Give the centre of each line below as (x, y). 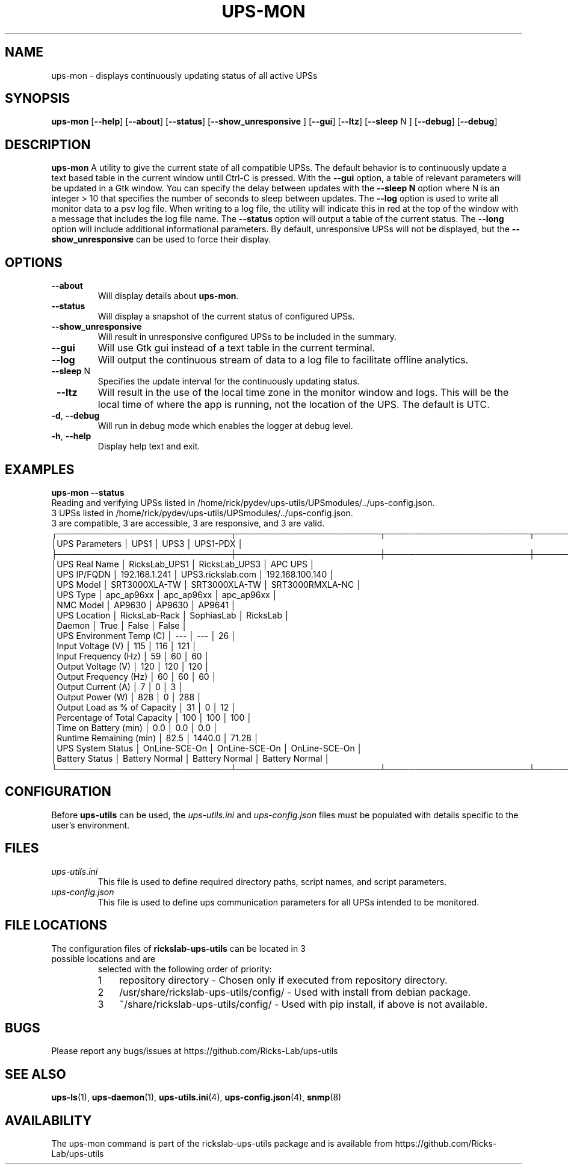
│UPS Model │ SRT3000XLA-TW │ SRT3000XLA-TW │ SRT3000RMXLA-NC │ (207, 584)
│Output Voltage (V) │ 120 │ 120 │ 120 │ (131, 666)
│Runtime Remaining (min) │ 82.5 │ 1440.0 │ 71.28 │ (155, 738)
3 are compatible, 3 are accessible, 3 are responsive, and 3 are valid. (188, 523)
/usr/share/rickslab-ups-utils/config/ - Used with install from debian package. (295, 992)
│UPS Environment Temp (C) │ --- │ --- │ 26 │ (144, 635)
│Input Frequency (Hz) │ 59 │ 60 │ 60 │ (131, 656)
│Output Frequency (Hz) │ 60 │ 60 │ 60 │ (134, 676)
